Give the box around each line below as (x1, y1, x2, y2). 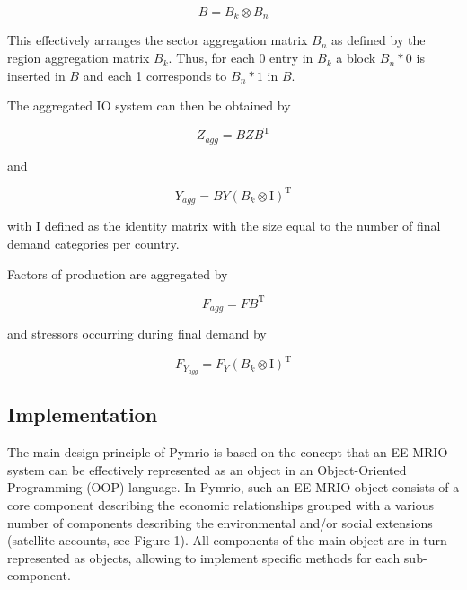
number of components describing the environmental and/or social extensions (7, 513, 433, 532)
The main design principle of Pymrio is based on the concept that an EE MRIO (7, 443, 448, 462)
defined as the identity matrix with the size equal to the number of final (44, 216, 441, 235)
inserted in (7, 66, 66, 84)
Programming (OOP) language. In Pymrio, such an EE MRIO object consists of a (7, 478, 460, 497)
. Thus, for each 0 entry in (168, 48, 313, 67)
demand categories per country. (7, 233, 180, 252)
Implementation (7, 401, 158, 428)
